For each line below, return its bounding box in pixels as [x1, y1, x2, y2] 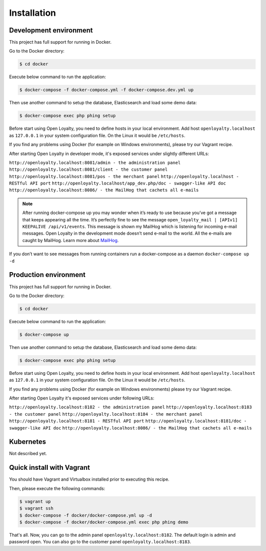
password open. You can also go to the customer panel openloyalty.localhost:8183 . [9, 539, 192, 545]
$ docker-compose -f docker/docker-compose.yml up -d [19, 512, 152, 518]
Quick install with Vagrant [9, 463, 90, 472]
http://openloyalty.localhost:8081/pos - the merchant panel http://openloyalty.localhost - [9, 174, 239, 179]
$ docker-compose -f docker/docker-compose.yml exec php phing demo [19, 519, 189, 525]
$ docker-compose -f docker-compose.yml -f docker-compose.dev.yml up [19, 87, 194, 93]
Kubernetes [9, 438, 46, 446]
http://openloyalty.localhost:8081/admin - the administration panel [9, 160, 181, 165]
